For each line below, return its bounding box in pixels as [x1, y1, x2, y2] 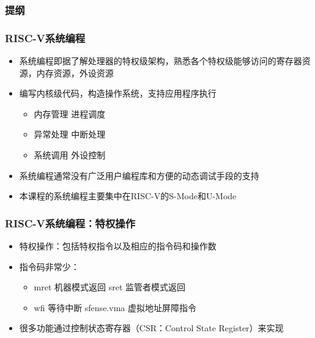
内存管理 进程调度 [34, 107, 106, 120]
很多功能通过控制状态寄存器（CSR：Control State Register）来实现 [19, 321, 284, 334]
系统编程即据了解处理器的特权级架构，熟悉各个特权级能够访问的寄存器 [19, 54, 302, 67]
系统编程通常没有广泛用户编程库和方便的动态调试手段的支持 [19, 169, 259, 182]
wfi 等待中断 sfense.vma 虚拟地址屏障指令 [34, 301, 196, 314]
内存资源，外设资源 [36, 66, 114, 79]
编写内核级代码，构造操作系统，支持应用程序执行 [19, 87, 217, 100]
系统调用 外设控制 [34, 149, 106, 161]
